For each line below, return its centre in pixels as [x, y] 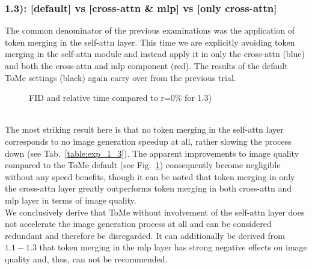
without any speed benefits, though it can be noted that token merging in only [150, 176]
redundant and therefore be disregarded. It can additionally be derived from [145, 235]
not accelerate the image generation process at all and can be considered [138, 224]
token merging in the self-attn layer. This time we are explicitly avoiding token [150, 42]
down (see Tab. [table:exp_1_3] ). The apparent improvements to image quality [152, 153]
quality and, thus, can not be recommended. [86, 258]
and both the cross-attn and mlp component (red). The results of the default [146, 65]
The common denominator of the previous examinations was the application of [150, 30]
